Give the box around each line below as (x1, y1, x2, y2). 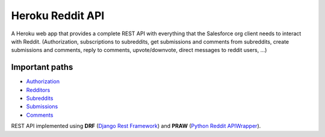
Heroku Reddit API (11, 9, 105, 22)
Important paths (11, 62, 73, 72)
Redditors (26, 86, 51, 93)
